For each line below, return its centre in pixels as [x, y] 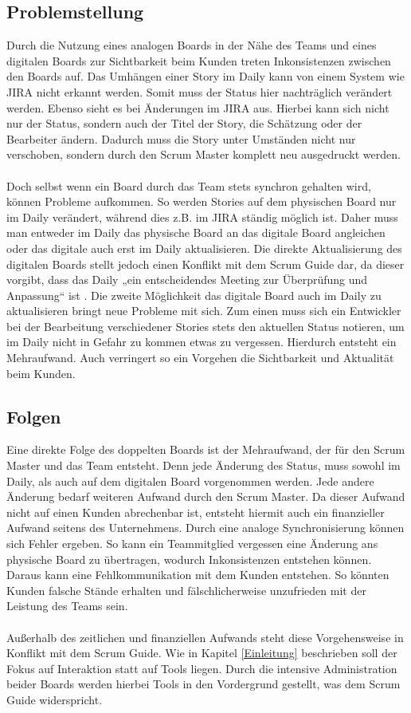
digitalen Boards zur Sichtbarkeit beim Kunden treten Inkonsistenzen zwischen [199, 60]
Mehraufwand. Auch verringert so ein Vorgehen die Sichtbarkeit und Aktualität [200, 358]
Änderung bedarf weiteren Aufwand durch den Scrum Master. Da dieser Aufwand [206, 496]
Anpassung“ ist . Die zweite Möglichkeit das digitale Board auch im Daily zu [194, 295]
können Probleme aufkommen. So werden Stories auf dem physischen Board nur [202, 201]
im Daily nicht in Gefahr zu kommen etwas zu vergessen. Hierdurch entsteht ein [202, 342]
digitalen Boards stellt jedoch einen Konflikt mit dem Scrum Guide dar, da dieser [205, 264]
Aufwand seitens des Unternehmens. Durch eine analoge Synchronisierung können [205, 528]
